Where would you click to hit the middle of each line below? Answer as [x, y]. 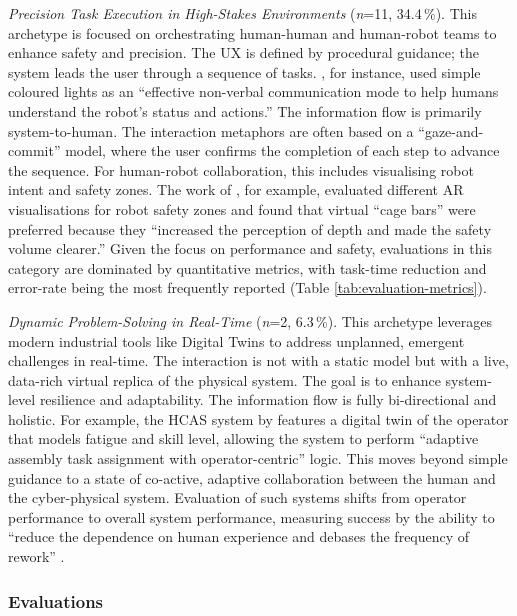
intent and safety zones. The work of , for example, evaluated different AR [236, 189]
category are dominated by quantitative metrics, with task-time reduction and [247, 267]
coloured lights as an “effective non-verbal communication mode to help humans [253, 91]
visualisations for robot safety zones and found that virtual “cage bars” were [242, 208]
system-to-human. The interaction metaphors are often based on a [211, 130]
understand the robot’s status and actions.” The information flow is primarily [245, 110]
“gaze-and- [451, 130]
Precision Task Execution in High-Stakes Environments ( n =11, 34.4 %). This [242, 13]
